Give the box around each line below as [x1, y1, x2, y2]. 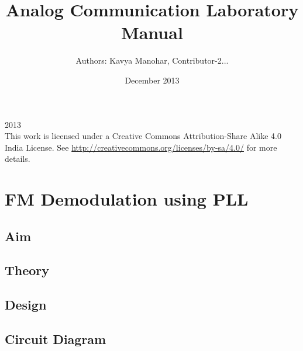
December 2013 [125, 74, 180, 86]
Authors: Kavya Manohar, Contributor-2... [75, 54, 229, 67]
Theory [5, 261, 50, 279]
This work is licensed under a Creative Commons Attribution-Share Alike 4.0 [5, 130, 281, 142]
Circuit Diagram [5, 329, 106, 347]
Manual [121, 20, 183, 44]
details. [5, 152, 30, 165]
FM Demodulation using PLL [5, 187, 249, 211]
